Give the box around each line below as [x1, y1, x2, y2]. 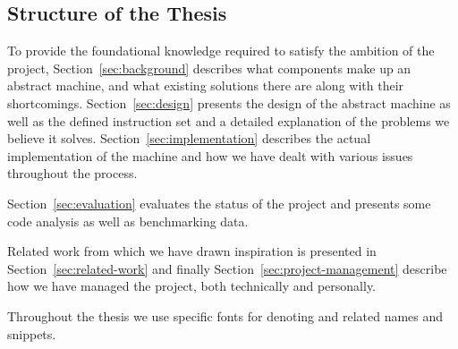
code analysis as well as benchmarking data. [7, 211, 249, 230]
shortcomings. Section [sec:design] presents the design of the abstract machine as [7, 93, 451, 112]
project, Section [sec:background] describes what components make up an [7, 58, 411, 77]
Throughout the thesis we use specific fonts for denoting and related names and [7, 306, 444, 325]
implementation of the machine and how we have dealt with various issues [7, 146, 413, 165]
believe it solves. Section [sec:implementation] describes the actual [7, 129, 371, 148]
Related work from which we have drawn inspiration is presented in [7, 242, 377, 260]
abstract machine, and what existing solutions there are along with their [7, 76, 404, 95]
